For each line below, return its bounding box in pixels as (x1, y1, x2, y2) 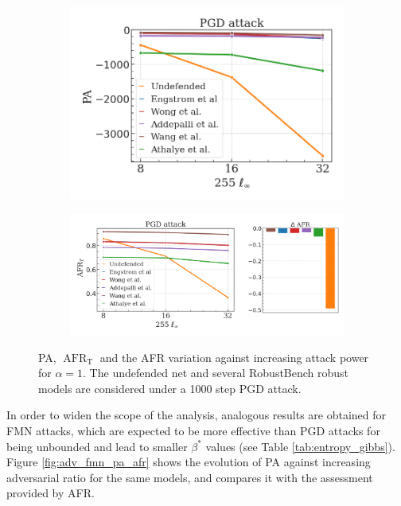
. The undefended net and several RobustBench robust (83, 364, 349, 381)
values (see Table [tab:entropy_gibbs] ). (205, 438, 395, 454)
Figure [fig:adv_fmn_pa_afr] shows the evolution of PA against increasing (6, 453, 371, 470)
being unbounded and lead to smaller (6, 438, 188, 454)
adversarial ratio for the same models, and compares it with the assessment (6, 469, 373, 485)
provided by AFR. (6, 485, 95, 501)
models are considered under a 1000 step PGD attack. (38, 379, 302, 396)
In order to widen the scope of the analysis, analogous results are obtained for (6, 407, 387, 423)
